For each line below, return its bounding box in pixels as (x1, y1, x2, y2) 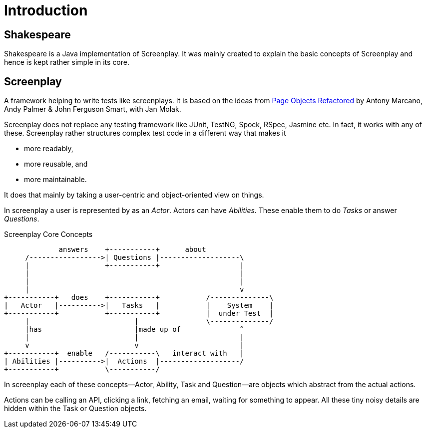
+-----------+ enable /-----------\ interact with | (4, 349, 244, 358)
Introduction (4, 2, 88, 19)
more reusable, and (24, 160, 88, 169)
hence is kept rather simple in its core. (4, 58, 130, 67)
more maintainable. (24, 175, 87, 184)
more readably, (24, 144, 73, 153)
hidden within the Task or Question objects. (4, 404, 147, 413)
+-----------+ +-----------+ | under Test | (4, 309, 274, 318)
